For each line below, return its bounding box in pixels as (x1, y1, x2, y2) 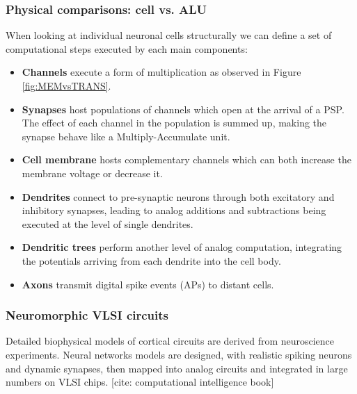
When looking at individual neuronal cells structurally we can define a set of (6, 28, 332, 42)
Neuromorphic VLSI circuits (6, 306, 169, 324)
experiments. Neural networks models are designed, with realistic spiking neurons (6, 347, 352, 361)
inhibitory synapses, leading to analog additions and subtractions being (22, 203, 326, 217)
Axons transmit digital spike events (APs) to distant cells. (22, 277, 274, 291)
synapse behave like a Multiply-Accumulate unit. (22, 129, 230, 143)
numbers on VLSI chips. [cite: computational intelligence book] (6, 375, 274, 389)
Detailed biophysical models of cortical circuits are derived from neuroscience (6, 334, 335, 348)
